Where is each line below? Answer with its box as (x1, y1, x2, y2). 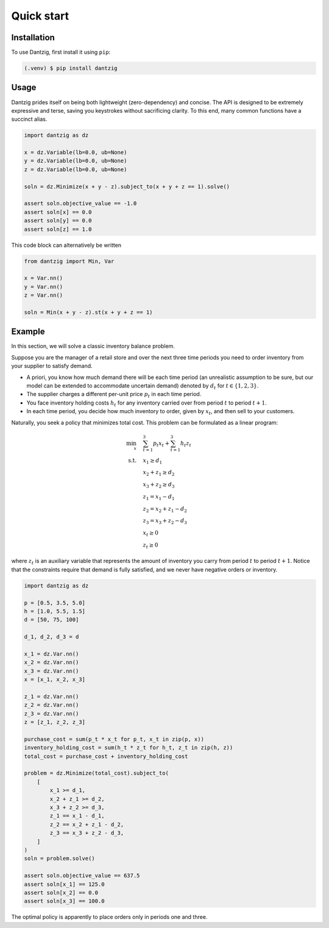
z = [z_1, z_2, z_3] (24, 719, 85, 726)
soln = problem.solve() (24, 855, 96, 862)
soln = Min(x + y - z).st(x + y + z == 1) (24, 308, 153, 316)
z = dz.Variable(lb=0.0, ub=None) (24, 166, 127, 173)
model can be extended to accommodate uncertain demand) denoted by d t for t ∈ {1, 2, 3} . (26, 381, 259, 391)
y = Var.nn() (24, 283, 63, 290)
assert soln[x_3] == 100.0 (24, 898, 105, 905)
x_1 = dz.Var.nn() (24, 650, 79, 657)
